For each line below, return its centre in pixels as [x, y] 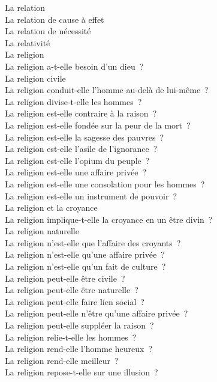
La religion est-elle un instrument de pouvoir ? [91, 196]
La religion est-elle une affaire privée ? [76, 172]
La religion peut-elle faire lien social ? [75, 301]
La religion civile [35, 78]
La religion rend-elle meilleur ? [62, 360]
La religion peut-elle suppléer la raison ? [79, 325]
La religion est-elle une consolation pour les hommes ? [105, 183]
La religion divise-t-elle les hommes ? [73, 101]
